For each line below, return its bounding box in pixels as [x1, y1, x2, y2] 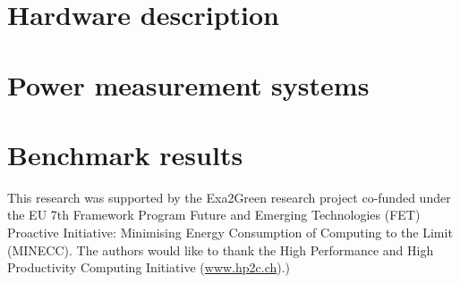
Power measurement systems [7, 66, 370, 103]
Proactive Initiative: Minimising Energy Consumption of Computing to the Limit [7, 223, 453, 242]
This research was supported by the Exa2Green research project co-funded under [7, 187, 451, 206]
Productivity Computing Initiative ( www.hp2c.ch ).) [7, 258, 291, 277]
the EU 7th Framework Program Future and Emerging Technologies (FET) [7, 205, 421, 224]
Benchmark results [7, 136, 243, 172]
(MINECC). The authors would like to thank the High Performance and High [7, 240, 434, 259]
